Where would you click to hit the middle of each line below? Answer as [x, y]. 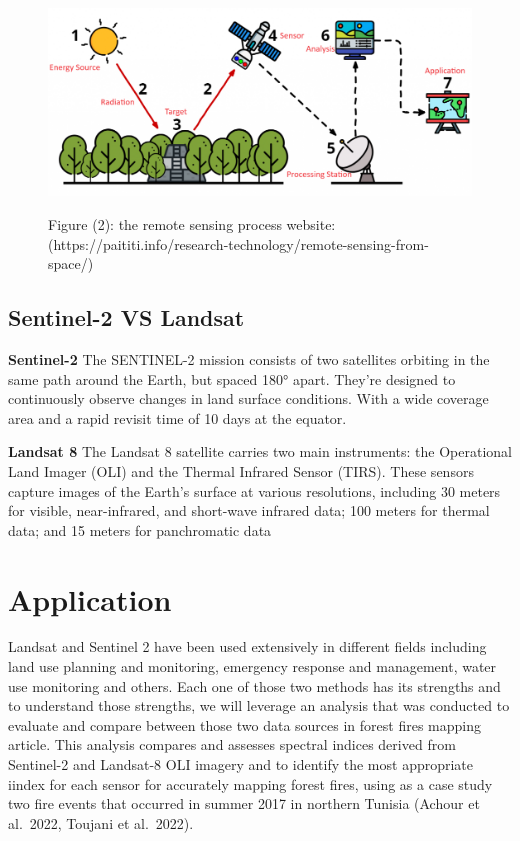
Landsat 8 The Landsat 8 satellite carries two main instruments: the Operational [260, 451]
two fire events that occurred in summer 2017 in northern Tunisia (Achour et [244, 803]
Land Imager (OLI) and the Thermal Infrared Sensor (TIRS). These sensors [241, 470]
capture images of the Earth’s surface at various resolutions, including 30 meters [254, 490]
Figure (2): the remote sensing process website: [192, 223]
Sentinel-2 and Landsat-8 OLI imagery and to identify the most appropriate [241, 764]
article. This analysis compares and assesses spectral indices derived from [232, 744]
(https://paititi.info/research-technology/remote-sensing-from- [238, 243]
